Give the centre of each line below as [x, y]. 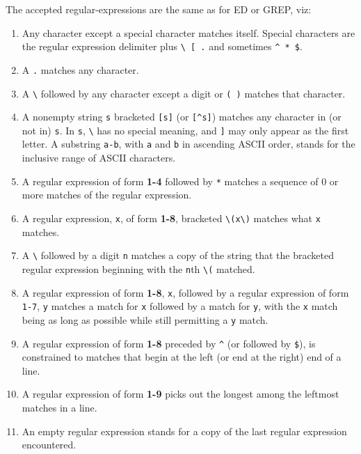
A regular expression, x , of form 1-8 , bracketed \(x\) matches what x [171, 218]
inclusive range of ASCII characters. [99, 158]
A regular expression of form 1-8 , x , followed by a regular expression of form [185, 292]
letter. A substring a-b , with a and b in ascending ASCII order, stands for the [188, 144]
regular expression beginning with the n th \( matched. [138, 268]
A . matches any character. [80, 69]
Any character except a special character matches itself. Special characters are [188, 32]
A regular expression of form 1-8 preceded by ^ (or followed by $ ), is [169, 343]
